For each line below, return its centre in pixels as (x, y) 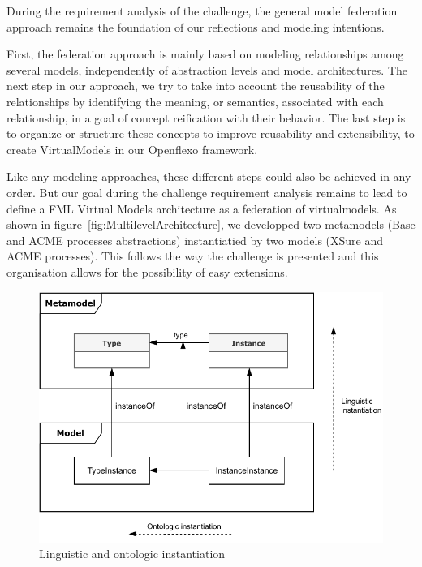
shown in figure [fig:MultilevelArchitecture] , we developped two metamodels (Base (211, 224)
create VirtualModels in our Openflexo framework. (132, 149)
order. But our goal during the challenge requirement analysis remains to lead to (207, 192)
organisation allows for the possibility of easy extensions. (147, 271)
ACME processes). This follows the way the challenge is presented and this (193, 256)
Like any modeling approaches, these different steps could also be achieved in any (209, 176)
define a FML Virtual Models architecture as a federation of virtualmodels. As (202, 208)
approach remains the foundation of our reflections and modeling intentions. (196, 26)
